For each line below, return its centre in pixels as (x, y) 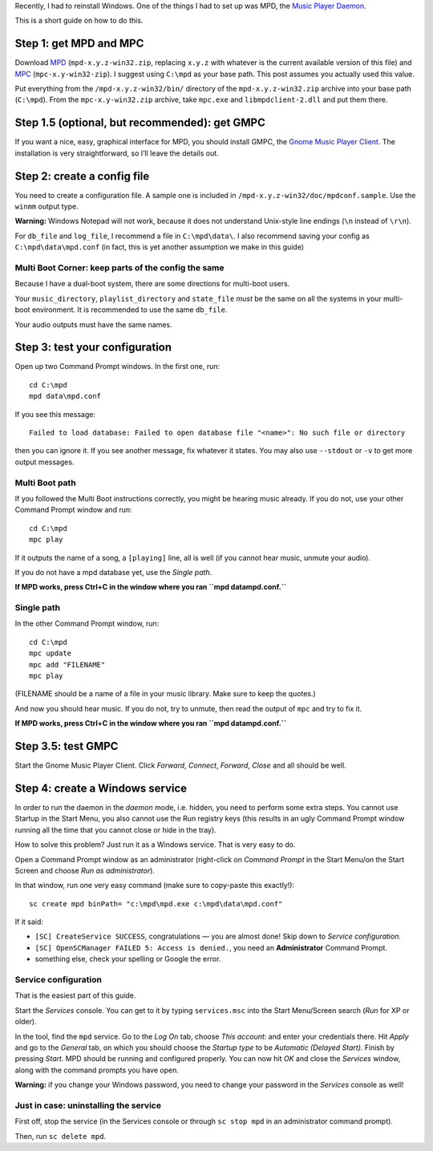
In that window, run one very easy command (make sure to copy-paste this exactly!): (155, 886)
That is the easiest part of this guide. (75, 995)
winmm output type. (47, 207)
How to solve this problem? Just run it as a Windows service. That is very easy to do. (155, 845)
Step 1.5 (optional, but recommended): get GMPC (140, 123)
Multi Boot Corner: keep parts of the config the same (119, 267)
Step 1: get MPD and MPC (79, 44)
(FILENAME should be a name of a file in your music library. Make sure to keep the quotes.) (165, 694)
